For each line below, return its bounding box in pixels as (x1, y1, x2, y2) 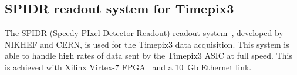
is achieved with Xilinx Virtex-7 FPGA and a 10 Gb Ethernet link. (5, 60, 252, 73)
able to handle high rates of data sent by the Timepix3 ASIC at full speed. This (5, 49, 292, 62)
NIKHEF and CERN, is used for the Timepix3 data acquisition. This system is (5, 38, 289, 50)
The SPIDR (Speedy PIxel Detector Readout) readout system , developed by (5, 27, 283, 39)
